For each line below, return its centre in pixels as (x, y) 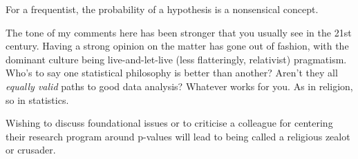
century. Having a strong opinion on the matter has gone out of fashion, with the (177, 46)
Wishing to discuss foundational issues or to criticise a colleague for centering (169, 123)
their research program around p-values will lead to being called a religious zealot (178, 136)
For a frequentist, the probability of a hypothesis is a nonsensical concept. (162, 9)
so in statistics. (37, 99)
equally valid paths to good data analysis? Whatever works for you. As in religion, (179, 86)
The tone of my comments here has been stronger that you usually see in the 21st (179, 32)
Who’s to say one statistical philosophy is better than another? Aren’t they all (172, 73)
